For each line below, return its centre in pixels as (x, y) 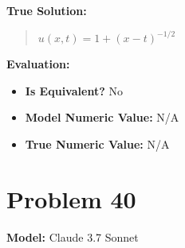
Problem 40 (71, 198)
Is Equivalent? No (74, 90)
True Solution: (47, 10)
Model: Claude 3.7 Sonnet (73, 236)
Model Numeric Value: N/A (102, 117)
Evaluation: (38, 64)
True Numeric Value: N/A (97, 143)
